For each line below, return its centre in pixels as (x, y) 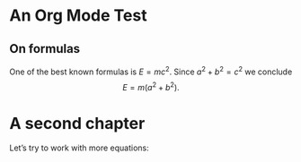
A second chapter (77, 123)
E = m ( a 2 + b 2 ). (151, 86)
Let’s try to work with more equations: (80, 148)
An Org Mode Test (78, 16)
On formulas (45, 49)
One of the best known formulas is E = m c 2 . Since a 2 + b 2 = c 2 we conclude (151, 71)
